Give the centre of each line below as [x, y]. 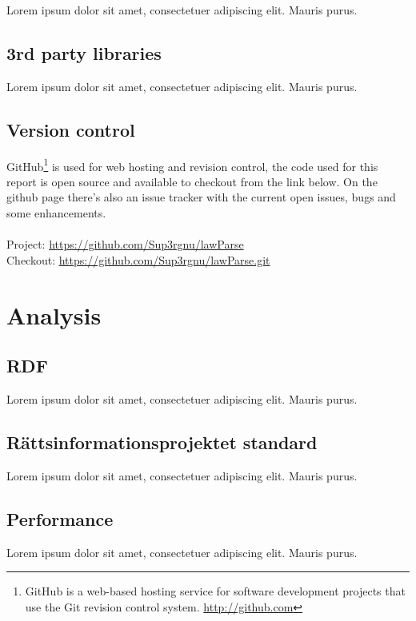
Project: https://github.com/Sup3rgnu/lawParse [125, 244]
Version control [71, 129]
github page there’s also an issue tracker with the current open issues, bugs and [201, 197]
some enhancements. [56, 213]
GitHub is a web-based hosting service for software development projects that [215, 591]
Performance [60, 518]
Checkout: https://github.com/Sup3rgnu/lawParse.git [138, 259]
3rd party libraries [84, 52]
